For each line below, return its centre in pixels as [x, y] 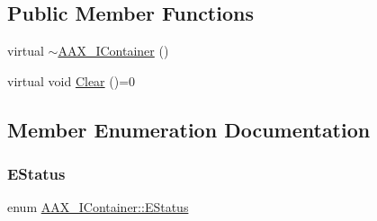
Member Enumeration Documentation [189, 129]
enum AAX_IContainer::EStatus [98, 207]
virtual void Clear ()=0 [72, 80]
